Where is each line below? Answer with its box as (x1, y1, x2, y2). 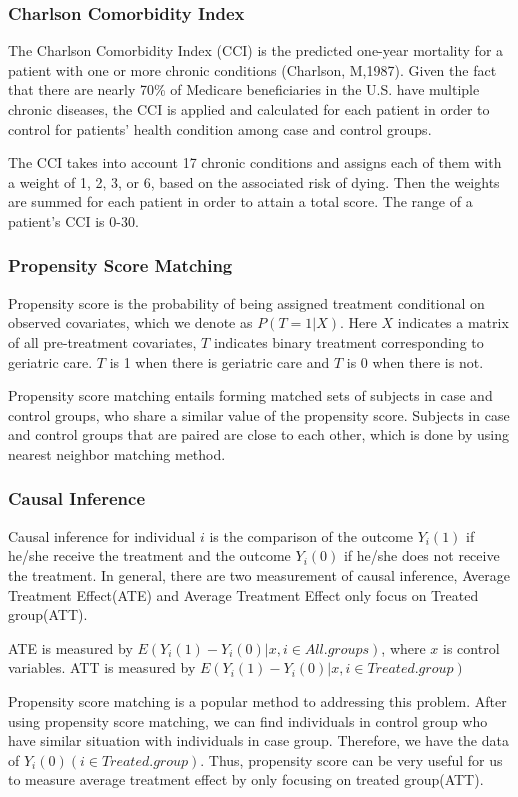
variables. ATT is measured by (8, 657, 196, 678)
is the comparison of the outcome (209, 525, 413, 546)
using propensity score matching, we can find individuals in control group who (8, 710, 488, 731)
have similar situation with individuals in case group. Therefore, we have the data (8, 730, 509, 751)
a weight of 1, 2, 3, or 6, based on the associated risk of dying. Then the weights (8, 171, 500, 192)
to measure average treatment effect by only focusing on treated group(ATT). (8, 769, 484, 790)
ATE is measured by (8, 637, 133, 658)
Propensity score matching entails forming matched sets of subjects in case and (8, 385, 493, 406)
